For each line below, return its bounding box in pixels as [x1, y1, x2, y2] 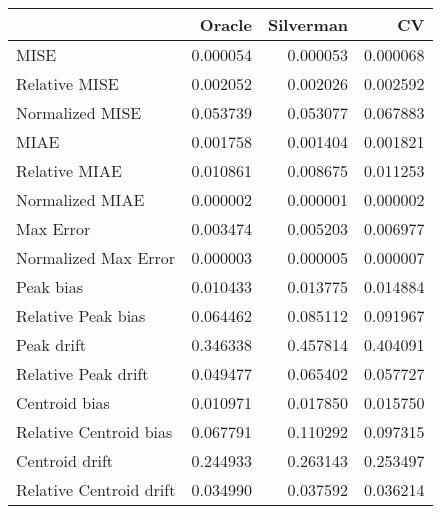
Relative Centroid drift [16, 478, 176, 501]
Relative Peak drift [16, 362, 149, 385]
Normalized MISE [16, 101, 142, 124]
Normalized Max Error [16, 246, 176, 269]
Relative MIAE [16, 159, 122, 182]
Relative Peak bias [16, 304, 146, 327]
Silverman [267, 13, 349, 36]
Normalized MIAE [16, 188, 145, 211]
